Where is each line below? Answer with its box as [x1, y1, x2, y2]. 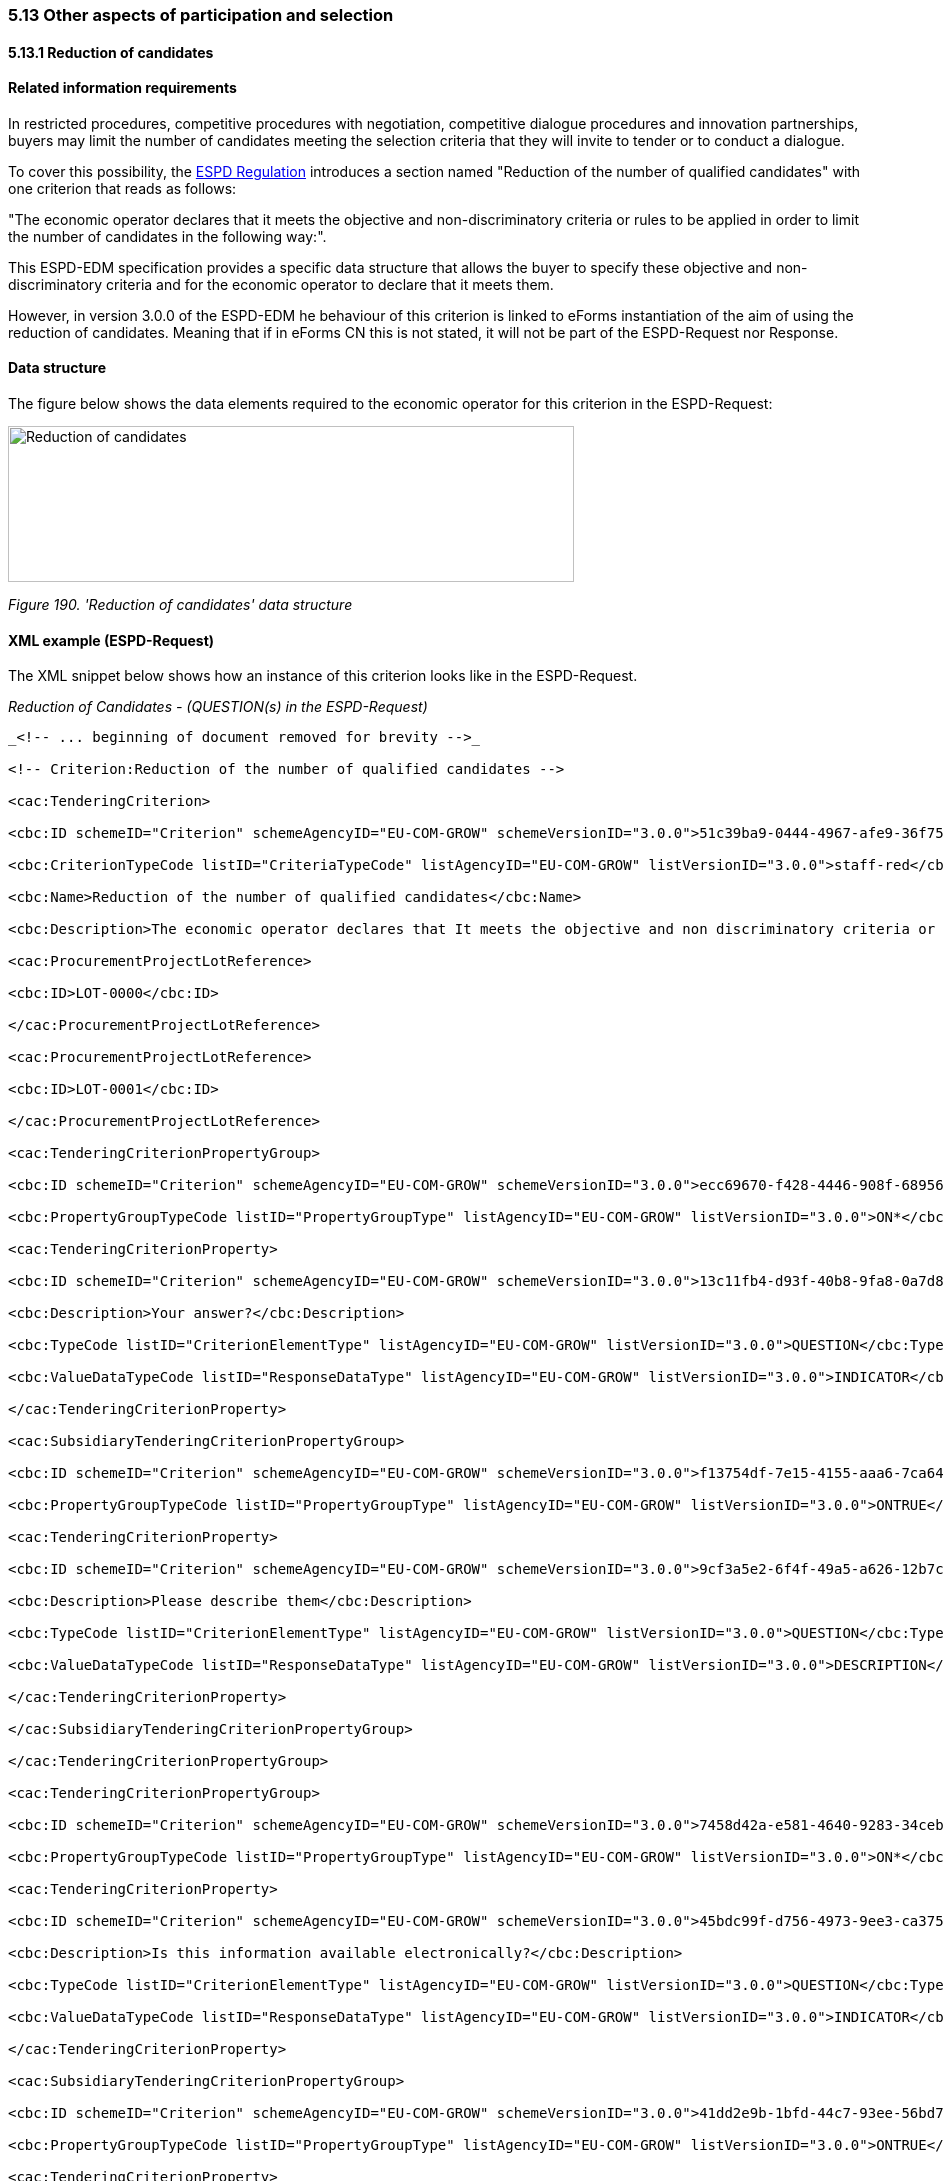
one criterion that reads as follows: [8, 179, 237, 197]
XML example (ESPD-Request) [8, 631, 215, 649]
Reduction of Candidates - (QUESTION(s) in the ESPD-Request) [8, 698, 428, 716]
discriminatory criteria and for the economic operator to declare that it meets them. [8, 275, 554, 293]
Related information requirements [8, 79, 237, 97]
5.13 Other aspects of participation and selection [8, 5, 394, 25]
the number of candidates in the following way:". [8, 227, 327, 245]
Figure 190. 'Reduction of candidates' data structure [8, 596, 353, 614]
